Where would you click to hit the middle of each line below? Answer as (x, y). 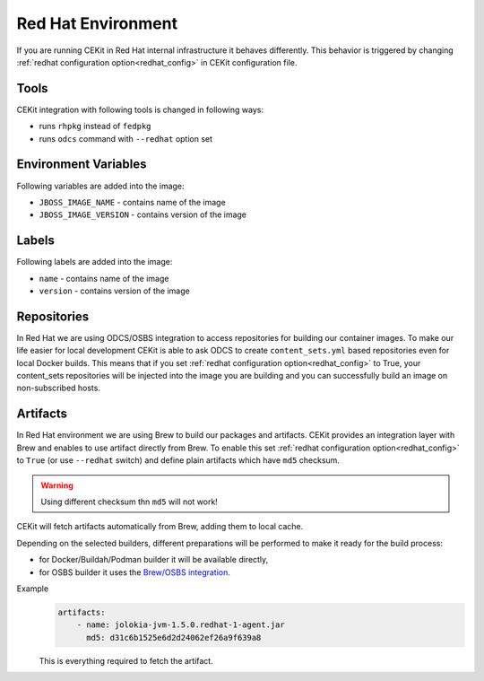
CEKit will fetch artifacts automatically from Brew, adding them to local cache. (160, 527)
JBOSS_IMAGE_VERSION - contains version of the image (143, 214)
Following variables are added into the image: (100, 186)
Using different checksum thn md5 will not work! (130, 502)
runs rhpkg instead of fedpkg (95, 127)
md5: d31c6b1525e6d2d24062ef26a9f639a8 (174, 637)
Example (33, 589)
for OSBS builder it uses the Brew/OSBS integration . (134, 572)
